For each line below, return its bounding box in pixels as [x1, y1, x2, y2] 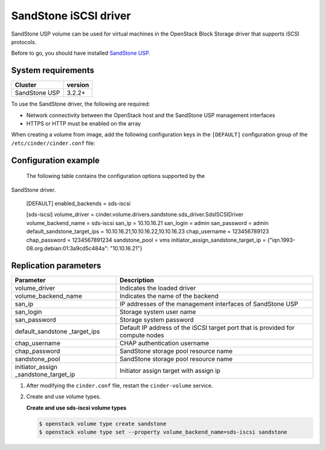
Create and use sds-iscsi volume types [26, 404, 127, 411]
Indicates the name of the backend [120, 291, 219, 300]
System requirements [11, 65, 95, 75]
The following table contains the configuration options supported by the [26, 173, 205, 180]
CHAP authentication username [120, 338, 209, 347]
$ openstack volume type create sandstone [39, 420, 167, 427]
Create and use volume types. [26, 393, 101, 401]
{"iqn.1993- [267, 236, 296, 244]
